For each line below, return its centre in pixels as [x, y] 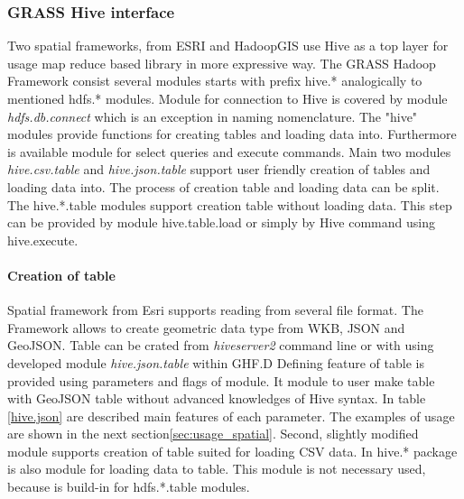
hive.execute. [43, 240]
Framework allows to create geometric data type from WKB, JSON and [206, 327]
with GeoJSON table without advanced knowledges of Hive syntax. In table [217, 398]
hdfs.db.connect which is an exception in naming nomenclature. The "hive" [213, 116]
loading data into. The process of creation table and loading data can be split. [223, 186]
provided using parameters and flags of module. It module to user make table [221, 380]
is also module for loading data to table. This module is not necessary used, [217, 469]
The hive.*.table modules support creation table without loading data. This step [230, 204]
